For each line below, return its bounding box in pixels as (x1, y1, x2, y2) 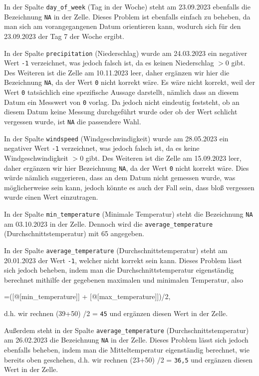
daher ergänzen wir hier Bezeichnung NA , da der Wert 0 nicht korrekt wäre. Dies (4, 162, 249, 173)
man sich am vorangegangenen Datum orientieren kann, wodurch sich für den (4, 21, 241, 31)
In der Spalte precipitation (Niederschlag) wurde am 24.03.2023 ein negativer (4, 47, 248, 58)
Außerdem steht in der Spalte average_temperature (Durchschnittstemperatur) (4, 325, 249, 335)
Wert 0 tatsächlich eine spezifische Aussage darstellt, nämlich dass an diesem (4, 87, 239, 97)
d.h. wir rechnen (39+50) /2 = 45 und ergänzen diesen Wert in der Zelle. (4, 308, 228, 318)
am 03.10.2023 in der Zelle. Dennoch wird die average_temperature (4, 218, 213, 229)
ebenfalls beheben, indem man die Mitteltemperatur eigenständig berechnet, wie (4, 344, 250, 355)
